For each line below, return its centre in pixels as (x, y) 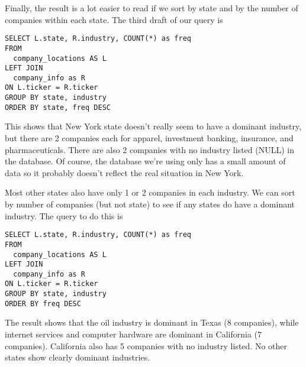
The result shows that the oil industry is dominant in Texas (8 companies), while (152, 322)
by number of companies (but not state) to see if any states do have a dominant (150, 204)
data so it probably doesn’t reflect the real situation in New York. (124, 172)
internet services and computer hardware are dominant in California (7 (133, 334)
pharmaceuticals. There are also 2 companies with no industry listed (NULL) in (149, 149)
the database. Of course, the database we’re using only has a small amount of (145, 161)
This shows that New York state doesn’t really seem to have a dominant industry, (153, 126)
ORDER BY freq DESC (43, 303)
